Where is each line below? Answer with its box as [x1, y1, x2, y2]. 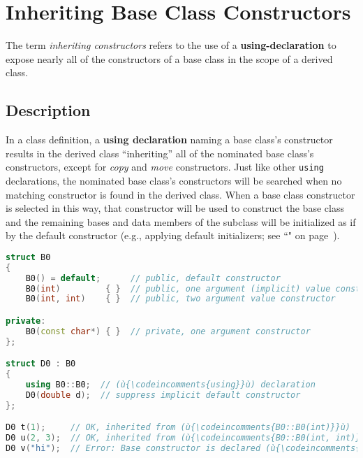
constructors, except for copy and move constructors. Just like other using [6, 159, 324, 174]
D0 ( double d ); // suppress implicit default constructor [25, 389, 301, 400]
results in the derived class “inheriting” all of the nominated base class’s [6, 145, 314, 160]
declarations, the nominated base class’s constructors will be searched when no [6, 173, 342, 187]
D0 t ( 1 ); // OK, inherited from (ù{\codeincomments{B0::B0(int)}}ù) [6, 422, 351, 433]
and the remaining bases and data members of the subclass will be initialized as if [6, 214, 356, 229]
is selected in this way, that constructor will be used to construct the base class [6, 201, 344, 215]
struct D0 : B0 [6, 359, 76, 369]
